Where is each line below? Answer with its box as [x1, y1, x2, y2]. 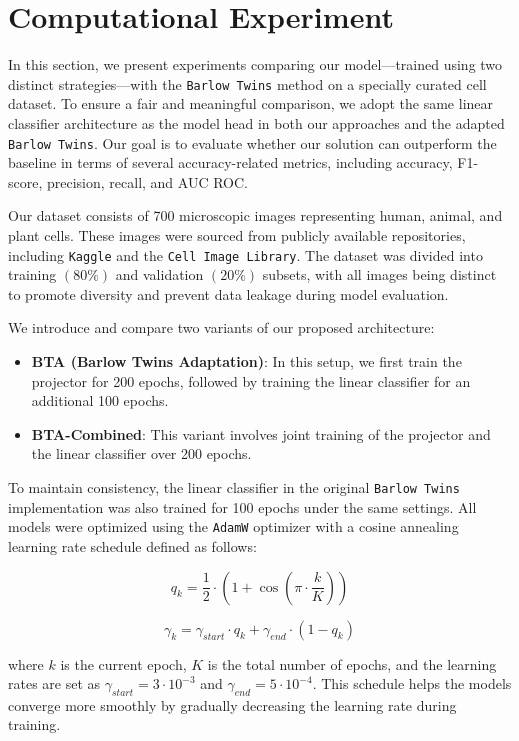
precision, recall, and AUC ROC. [46, 171, 249, 192]
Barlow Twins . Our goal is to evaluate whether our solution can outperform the [8, 132, 497, 153]
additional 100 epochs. [31, 390, 169, 411]
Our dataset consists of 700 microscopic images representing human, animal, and [8, 205, 503, 226]
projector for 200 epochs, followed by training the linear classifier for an [31, 370, 471, 391]
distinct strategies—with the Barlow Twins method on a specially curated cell [8, 73, 487, 94]
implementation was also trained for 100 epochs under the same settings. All [8, 496, 477, 517]
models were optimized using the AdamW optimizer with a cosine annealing [8, 516, 459, 537]
